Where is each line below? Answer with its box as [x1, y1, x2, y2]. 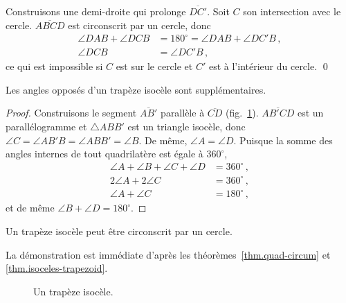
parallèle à [161, 105, 205, 120]
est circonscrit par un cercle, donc [68, 17, 211, 32]
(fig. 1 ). [226, 105, 259, 120]
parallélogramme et [6, 119, 87, 134]
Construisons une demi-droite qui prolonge [6, 4, 186, 18]
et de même [6, 200, 55, 215]
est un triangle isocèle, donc [127, 119, 246, 134]
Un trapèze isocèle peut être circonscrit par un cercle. [6, 224, 233, 238]
